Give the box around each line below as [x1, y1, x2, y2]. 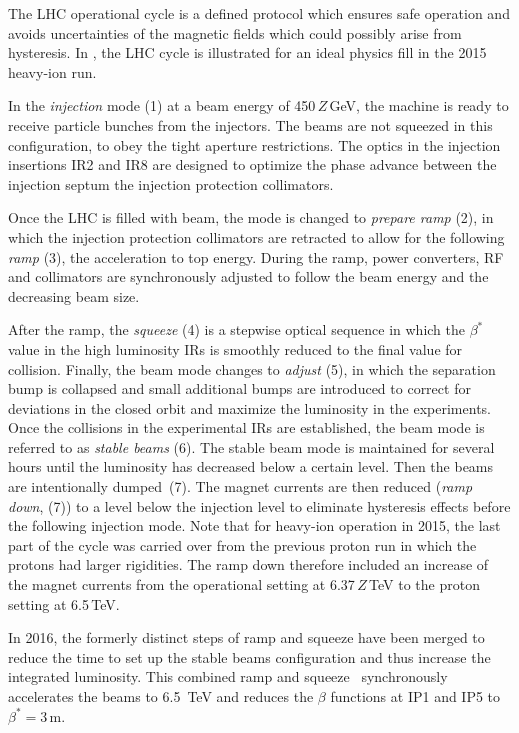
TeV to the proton [369, 574, 480, 595]
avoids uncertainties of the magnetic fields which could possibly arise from [8, 22, 462, 43]
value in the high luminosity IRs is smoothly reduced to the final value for [8, 338, 463, 359]
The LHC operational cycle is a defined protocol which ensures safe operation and [8, 3, 510, 23]
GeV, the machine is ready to [329, 95, 509, 116]
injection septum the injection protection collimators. [8, 173, 334, 194]
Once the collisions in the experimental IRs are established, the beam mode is [8, 417, 485, 438]
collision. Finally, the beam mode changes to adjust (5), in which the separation [8, 358, 496, 379]
